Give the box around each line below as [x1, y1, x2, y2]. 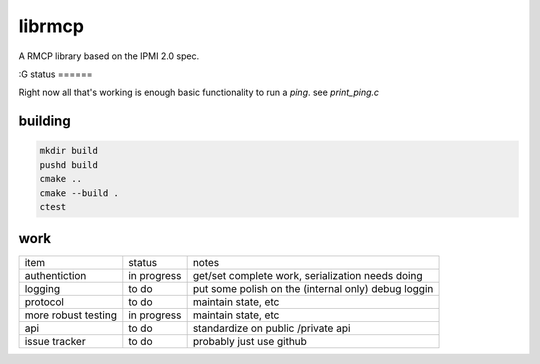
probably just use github [192, 335, 307, 349]
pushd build [39, 159, 99, 170]
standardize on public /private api [192, 321, 351, 335]
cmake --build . [39, 187, 120, 199]
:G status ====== [18, 68, 94, 80]
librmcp [18, 15, 85, 37]
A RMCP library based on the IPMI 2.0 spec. [18, 50, 200, 62]
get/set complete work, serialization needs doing [192, 269, 423, 283]
